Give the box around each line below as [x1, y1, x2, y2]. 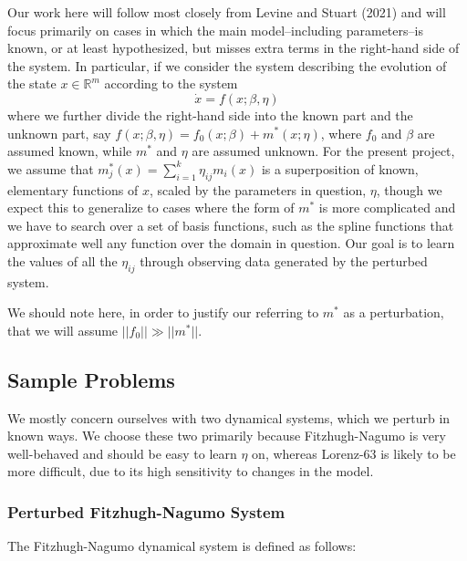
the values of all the [7, 251, 118, 270]
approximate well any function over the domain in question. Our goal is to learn [7, 234, 455, 253]
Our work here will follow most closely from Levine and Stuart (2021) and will [7, 3, 446, 21]
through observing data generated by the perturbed [140, 251, 428, 270]
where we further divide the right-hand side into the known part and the [7, 105, 413, 124]
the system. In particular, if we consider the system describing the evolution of [7, 56, 447, 75]
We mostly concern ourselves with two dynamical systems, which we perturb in [7, 408, 451, 427]
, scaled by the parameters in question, [149, 180, 367, 199]
